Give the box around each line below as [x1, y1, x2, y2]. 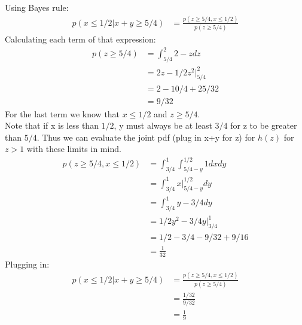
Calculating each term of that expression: [5, 33, 156, 45]
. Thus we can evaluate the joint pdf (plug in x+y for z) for [36, 130, 255, 143]
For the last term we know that [5, 107, 120, 120]
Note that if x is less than [5, 119, 99, 132]
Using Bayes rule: [5, 1, 69, 13]
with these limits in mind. [26, 142, 121, 155]
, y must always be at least [114, 119, 212, 132]
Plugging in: [5, 257, 50, 270]
